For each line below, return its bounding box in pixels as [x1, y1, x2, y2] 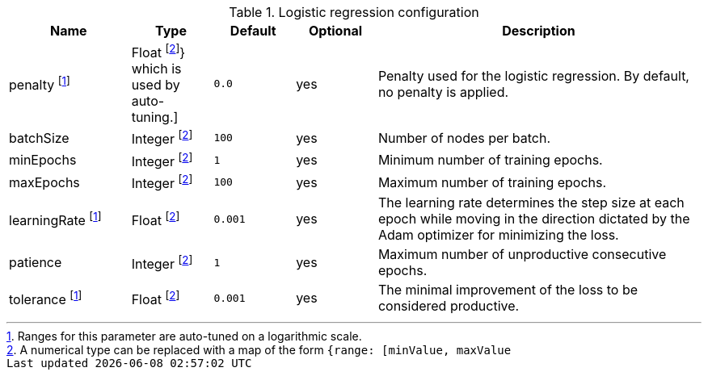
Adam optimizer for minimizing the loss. [377, 227, 619, 244]
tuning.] [131, 109, 179, 126]
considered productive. [377, 298, 520, 315]
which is [131, 61, 182, 77]
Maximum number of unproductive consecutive [377, 246, 667, 263]
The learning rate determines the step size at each [377, 194, 685, 211]
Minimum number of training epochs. [377, 152, 603, 169]
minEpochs [9, 152, 77, 169]
